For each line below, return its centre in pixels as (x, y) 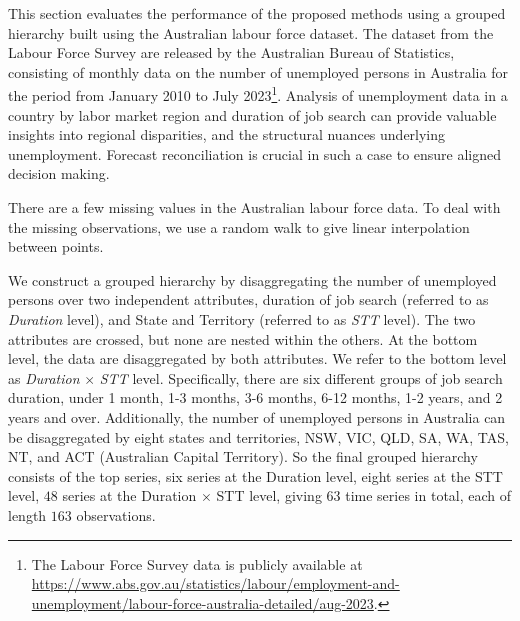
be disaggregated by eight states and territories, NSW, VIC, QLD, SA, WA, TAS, (258, 436)
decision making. (59, 173)
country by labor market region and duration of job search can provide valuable (252, 114)
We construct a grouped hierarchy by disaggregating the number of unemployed (252, 279)
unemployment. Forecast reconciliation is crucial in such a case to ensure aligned (255, 153)
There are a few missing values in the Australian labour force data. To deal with (254, 207)
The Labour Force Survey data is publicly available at (197, 563)
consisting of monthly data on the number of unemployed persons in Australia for (258, 71)
